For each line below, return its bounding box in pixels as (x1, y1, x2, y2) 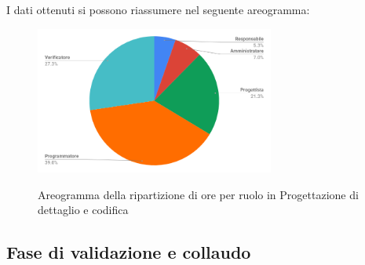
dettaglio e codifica (38, 201, 129, 218)
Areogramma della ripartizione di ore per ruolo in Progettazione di (38, 186, 359, 202)
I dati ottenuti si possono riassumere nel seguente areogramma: (6, 2, 310, 17)
